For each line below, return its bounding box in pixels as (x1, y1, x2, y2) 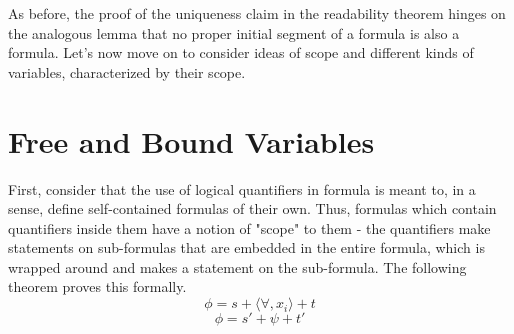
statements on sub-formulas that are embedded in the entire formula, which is (8, 237, 485, 258)
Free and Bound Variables (8, 120, 375, 161)
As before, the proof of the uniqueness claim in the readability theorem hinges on (8, 3, 506, 23)
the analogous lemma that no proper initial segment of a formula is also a (8, 22, 460, 43)
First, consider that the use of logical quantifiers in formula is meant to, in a (8, 178, 476, 199)
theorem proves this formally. (8, 276, 187, 297)
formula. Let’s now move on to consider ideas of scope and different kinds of (8, 42, 474, 63)
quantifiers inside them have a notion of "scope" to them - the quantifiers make (8, 217, 491, 238)
